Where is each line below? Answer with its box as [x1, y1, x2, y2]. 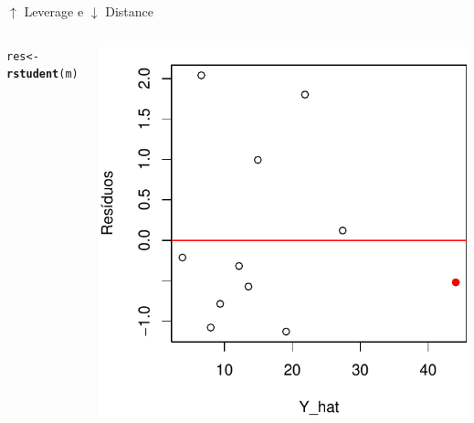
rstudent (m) [6, 68, 79, 81]
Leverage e [24, 2, 84, 20]
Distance [105, 2, 153, 20]
